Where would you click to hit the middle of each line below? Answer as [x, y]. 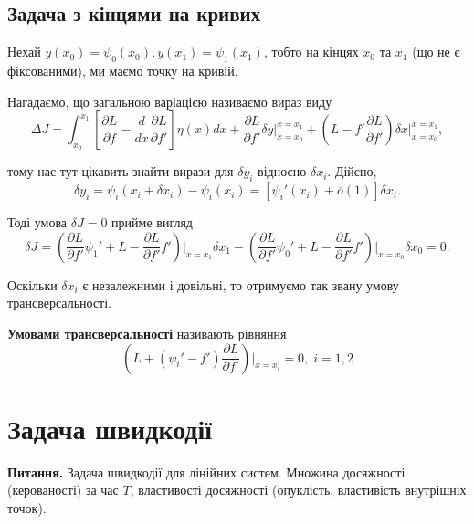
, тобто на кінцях [311, 52]
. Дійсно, [352, 171]
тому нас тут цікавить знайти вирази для [121, 171]
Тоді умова [37, 222]
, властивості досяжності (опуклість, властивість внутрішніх [298, 490]
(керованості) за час [63, 490]
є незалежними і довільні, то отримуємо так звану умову [241, 284]
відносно [282, 171]
